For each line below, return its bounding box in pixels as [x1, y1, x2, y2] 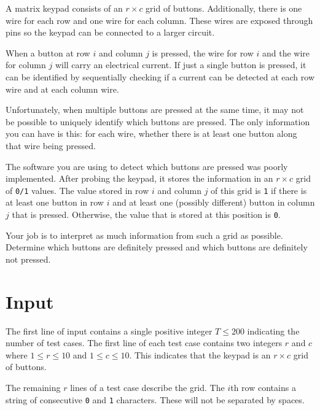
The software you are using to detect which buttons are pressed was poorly [6, 160, 288, 172]
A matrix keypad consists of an [6, 2, 123, 14]
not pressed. [6, 252, 51, 265]
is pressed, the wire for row [152, 46, 254, 59]
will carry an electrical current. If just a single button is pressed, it [55, 58, 306, 71]
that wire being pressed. [6, 139, 96, 152]
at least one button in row [6, 196, 104, 209]
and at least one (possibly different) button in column [112, 196, 315, 209]
